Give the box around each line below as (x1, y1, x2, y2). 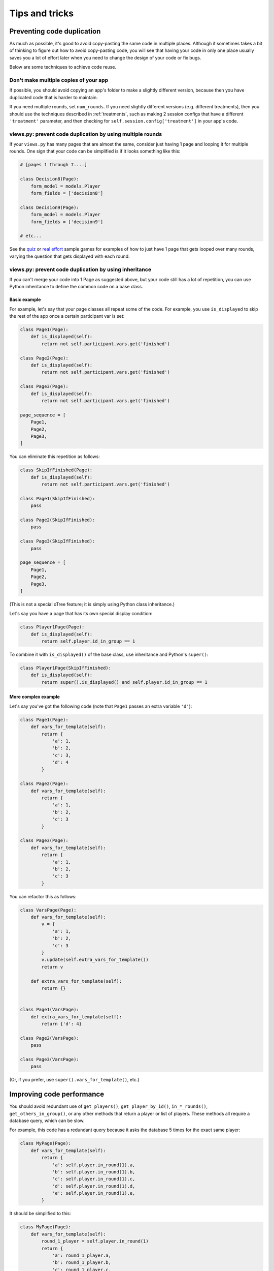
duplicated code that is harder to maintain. (9, 94, 98, 100)
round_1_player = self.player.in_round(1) (41, 1238, 149, 1244)
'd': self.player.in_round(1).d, (52, 1183, 135, 1189)
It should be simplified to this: (9, 1211, 71, 1217)
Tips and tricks (9, 8, 74, 19)
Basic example (9, 296, 41, 302)
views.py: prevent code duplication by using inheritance (9, 266, 152, 273)
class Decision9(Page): (20, 204, 80, 210)
